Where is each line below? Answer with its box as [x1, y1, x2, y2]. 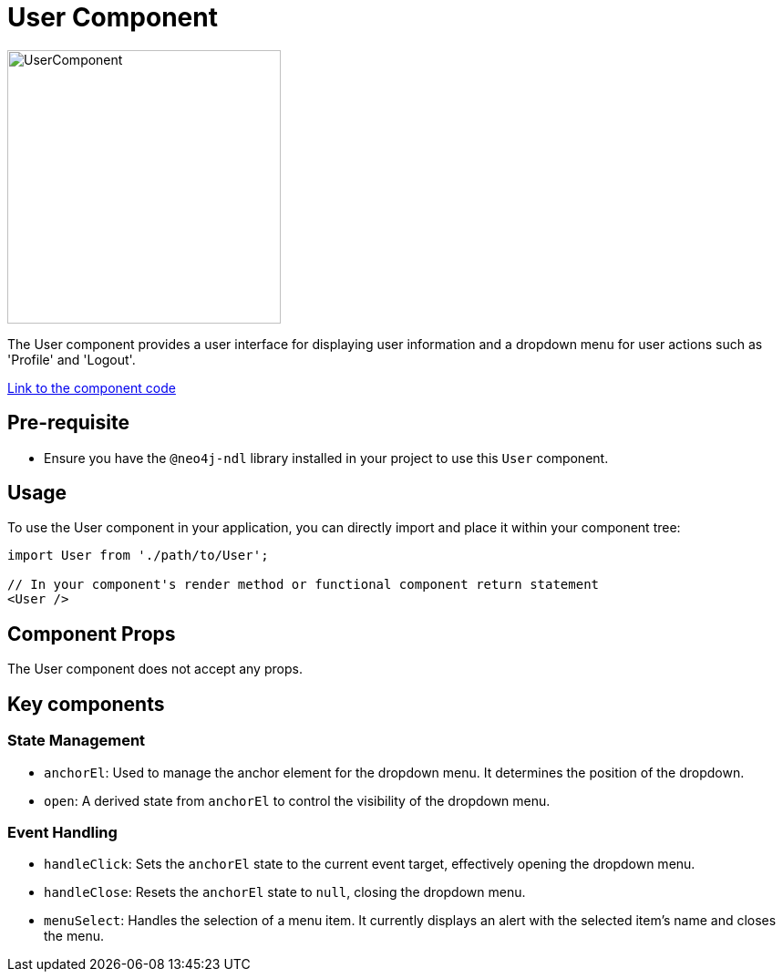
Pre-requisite [7, 411, 129, 435]
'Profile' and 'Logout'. [7, 351, 136, 367]
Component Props [7, 622, 176, 645]
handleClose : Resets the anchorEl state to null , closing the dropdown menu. [44, 884, 526, 901]
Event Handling [7, 822, 118, 841]
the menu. [44, 928, 104, 944]
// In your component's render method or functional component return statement [7, 577, 600, 593]
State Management [7, 731, 146, 750]
